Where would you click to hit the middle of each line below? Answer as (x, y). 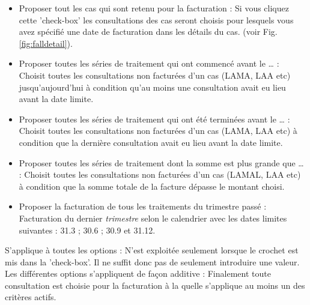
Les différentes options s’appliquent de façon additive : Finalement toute (138, 273)
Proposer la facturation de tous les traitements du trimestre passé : (143, 206)
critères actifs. (31, 297)
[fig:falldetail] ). (46, 43)
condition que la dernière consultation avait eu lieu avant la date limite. (151, 142)
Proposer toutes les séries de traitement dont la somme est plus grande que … (161, 162)
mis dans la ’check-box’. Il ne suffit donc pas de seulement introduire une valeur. (152, 261)
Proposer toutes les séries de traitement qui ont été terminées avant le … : (154, 119)
